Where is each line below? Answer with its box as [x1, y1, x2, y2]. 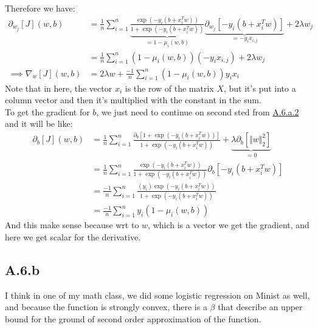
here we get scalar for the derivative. [5, 230, 141, 243]
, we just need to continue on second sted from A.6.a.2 [96, 105, 299, 118]
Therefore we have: [5, 2, 75, 14]
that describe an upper [218, 300, 303, 313]
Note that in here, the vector [5, 81, 112, 94]
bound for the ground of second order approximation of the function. [5, 312, 261, 325]
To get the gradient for [5, 105, 90, 118]
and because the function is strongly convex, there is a [5, 300, 207, 313]
